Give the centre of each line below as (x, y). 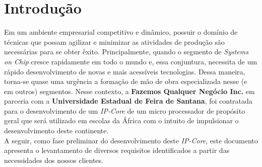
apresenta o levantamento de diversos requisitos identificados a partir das (117, 150)
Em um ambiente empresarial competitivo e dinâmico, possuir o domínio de (121, 32)
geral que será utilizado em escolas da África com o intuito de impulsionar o (121, 120)
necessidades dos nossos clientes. (54, 160)
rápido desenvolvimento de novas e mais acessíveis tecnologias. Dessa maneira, (125, 71)
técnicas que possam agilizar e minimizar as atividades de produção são (114, 41)
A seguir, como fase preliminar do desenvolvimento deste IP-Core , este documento (131, 140)
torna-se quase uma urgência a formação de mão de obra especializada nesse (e (126, 81)
